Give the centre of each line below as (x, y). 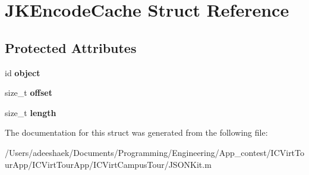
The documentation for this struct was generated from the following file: (136, 132)
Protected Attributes (71, 47)
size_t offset (29, 93)
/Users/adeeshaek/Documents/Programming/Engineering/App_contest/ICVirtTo (155, 152)
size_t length (31, 112)
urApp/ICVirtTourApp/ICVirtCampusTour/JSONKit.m (108, 164)
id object (23, 72)
